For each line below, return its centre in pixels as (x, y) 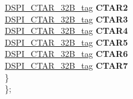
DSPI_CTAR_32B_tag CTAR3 (66, 19)
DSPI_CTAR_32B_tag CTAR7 (66, 65)
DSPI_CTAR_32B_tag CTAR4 (66, 31)
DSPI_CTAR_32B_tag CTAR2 (66, 7)
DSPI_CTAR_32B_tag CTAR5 (66, 42)
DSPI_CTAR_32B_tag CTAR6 (66, 54)
